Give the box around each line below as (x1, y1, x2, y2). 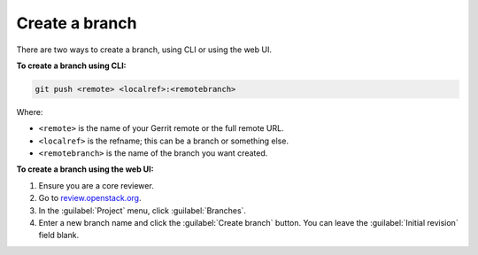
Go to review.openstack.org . (38, 193, 142, 204)
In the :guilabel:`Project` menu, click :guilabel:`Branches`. (38, 205, 247, 216)
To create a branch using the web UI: (16, 164, 154, 174)
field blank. (38, 230, 80, 241)
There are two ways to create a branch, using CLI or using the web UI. (16, 44, 272, 55)
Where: (16, 106, 43, 117)
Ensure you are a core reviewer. (38, 180, 154, 190)
